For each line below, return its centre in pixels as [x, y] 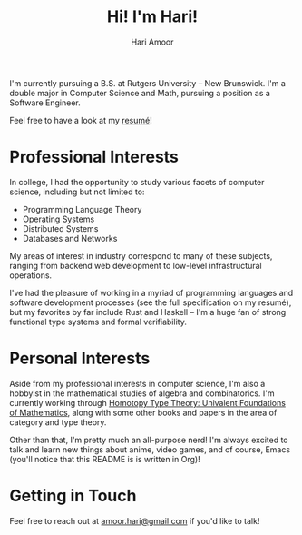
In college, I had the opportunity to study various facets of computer [137, 182]
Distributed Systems [60, 228]
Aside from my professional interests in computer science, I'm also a [137, 383]
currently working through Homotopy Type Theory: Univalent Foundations [147, 402]
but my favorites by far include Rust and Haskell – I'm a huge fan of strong [148, 312]
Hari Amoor [152, 42]
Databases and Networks [70, 238]
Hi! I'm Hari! [152, 17]
